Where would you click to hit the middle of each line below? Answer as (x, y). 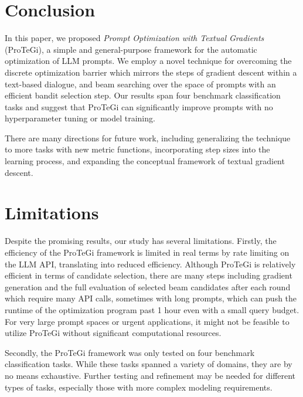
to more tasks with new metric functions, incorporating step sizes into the (137, 149)
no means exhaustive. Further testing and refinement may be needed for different (150, 375)
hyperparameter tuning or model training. (80, 118)
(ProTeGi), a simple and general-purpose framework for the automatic (131, 49)
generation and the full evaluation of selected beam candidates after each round (148, 286)
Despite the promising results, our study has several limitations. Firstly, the (141, 241)
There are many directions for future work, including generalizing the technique (148, 138)
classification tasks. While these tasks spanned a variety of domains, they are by (149, 364)
